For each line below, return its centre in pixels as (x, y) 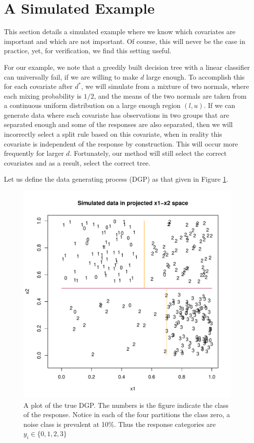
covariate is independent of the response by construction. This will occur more (121, 143)
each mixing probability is (43, 95)
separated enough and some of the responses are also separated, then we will (118, 124)
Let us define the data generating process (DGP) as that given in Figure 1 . (116, 179)
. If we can (220, 105)
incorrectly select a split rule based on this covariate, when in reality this (113, 134)
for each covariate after (38, 86)
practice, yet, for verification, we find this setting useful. (88, 51)
